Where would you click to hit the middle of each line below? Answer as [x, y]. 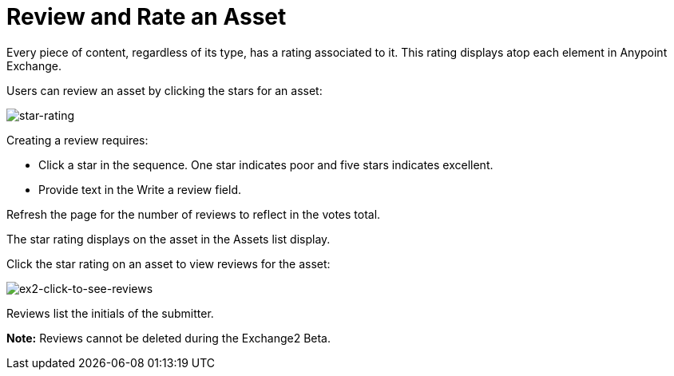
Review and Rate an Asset [147, 17]
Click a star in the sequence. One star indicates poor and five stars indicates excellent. [266, 164]
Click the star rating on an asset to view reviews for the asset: [168, 263]
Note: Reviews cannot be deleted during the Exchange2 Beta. [169, 338]
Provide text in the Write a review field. [140, 189]
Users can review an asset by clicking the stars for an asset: [165, 90]
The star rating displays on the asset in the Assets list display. [168, 239]
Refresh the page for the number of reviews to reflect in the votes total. [194, 214]
